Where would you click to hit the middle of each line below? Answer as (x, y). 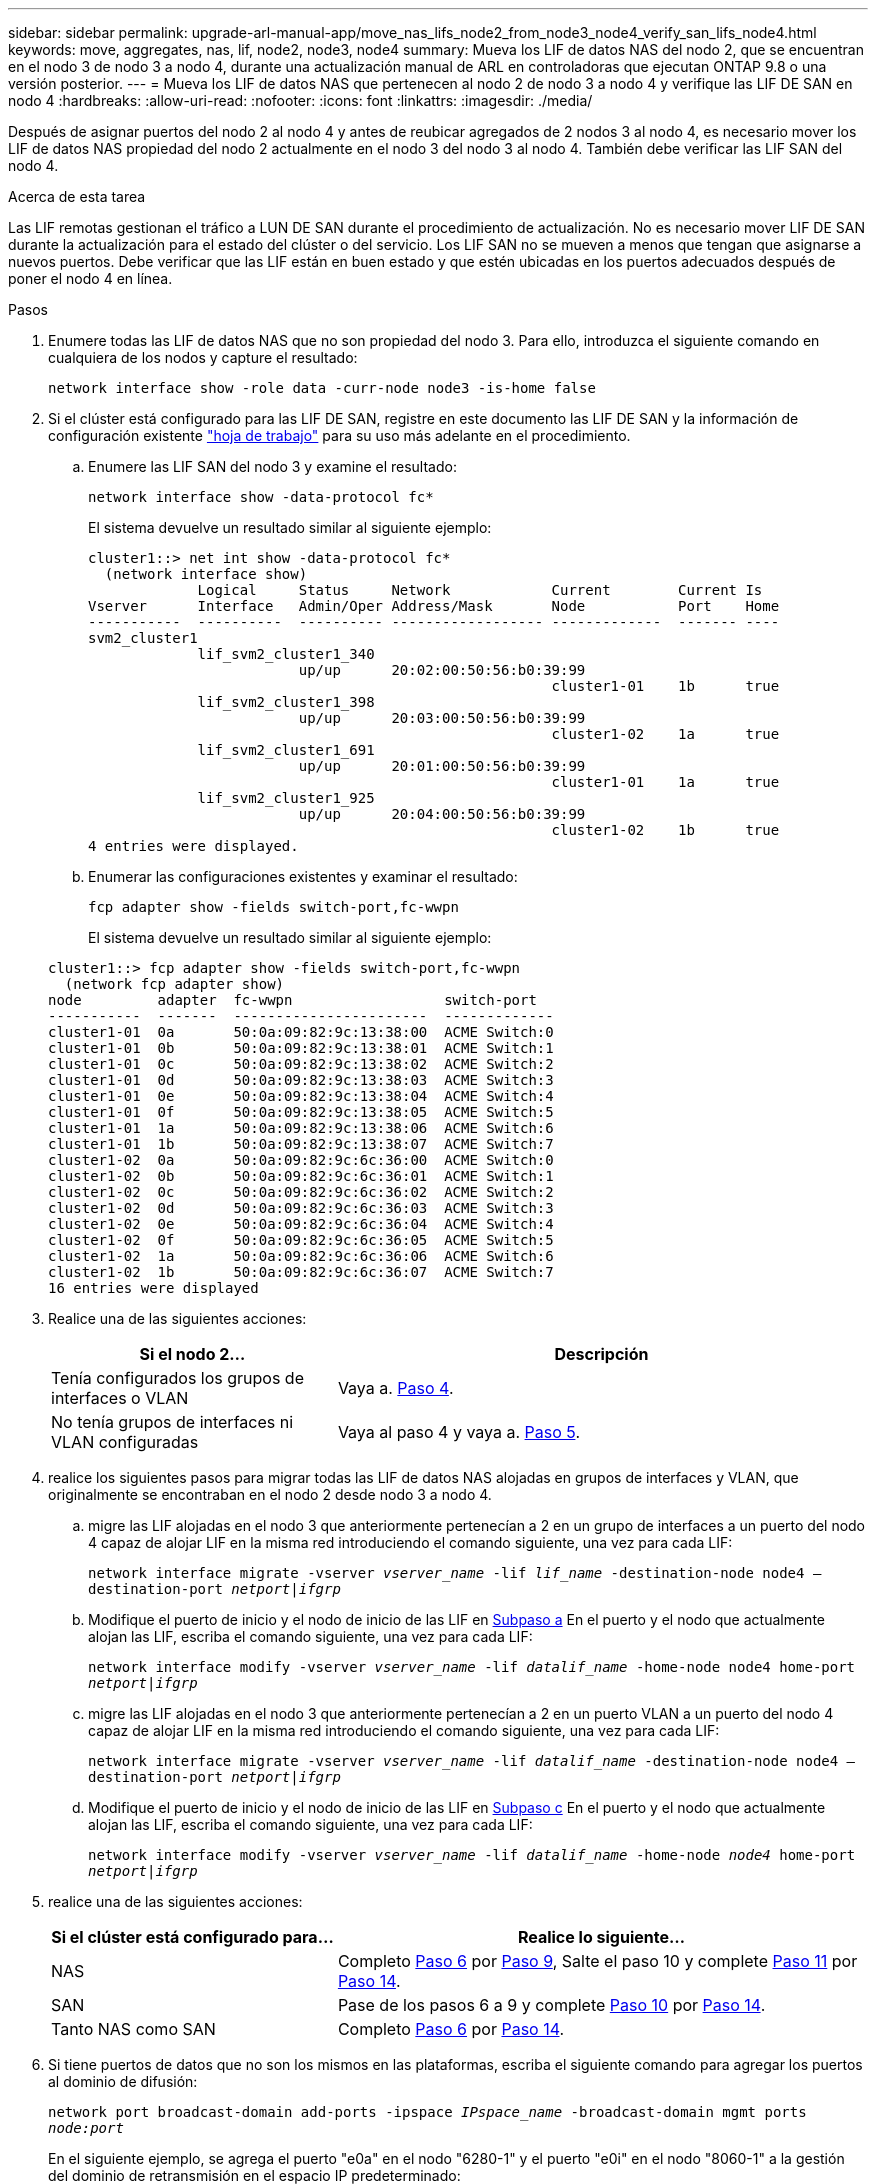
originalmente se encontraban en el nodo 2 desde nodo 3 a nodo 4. (270, 1494)
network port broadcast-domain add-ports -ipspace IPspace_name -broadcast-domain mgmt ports (427, 2112)
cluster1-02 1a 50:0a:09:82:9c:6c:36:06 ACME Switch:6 (301, 1256)
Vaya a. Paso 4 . (395, 1388)
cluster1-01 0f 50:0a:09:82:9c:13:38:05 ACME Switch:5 (301, 1112)
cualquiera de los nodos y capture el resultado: (203, 357)
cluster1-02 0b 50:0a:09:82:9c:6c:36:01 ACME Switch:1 (301, 1176)
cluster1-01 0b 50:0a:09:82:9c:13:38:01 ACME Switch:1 (301, 1048)
